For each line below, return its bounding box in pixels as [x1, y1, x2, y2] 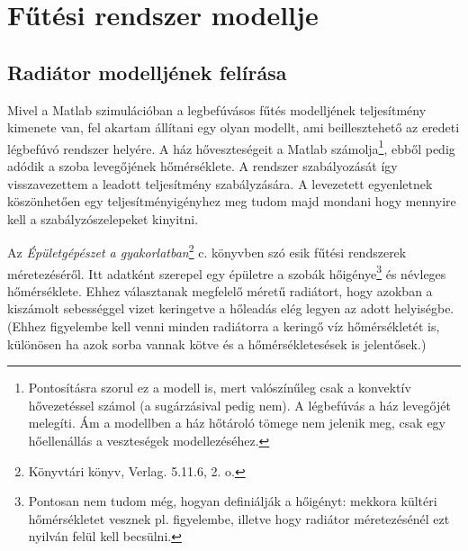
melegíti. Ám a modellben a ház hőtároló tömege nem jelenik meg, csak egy [28, 413, 446, 432]
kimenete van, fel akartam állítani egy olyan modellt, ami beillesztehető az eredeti [7, 118, 460, 137]
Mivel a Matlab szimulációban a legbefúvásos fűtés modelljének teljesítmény [7, 100, 427, 119]
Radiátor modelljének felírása [7, 58, 287, 86]
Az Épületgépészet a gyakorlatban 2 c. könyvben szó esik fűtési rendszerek [7, 240, 407, 262]
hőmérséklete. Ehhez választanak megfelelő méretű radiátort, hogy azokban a [7, 281, 433, 300]
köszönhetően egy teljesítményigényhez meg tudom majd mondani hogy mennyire [7, 192, 456, 211]
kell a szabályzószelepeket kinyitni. [7, 209, 199, 228]
